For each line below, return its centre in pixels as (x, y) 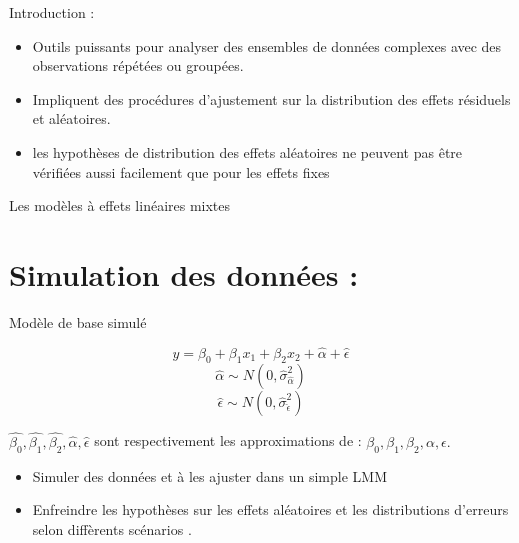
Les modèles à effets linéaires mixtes (120, 205)
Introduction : (52, 12)
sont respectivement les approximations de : (228, 440)
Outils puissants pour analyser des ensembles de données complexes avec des (267, 45)
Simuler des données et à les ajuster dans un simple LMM (210, 475)
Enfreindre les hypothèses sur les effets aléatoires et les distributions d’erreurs (270, 509)
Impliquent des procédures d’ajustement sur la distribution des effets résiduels (271, 98)
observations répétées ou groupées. (138, 65)
